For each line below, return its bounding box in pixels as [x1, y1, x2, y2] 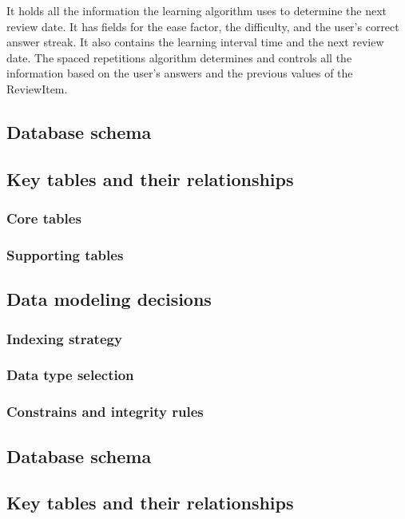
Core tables [6, 208, 81, 228]
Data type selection [6, 365, 134, 385]
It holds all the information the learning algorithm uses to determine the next [6, 2, 387, 18]
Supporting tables [6, 244, 124, 264]
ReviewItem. [6, 80, 68, 97]
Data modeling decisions [6, 287, 212, 311]
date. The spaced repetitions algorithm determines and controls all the [6, 49, 352, 65]
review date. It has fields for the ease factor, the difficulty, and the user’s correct [6, 18, 399, 34]
